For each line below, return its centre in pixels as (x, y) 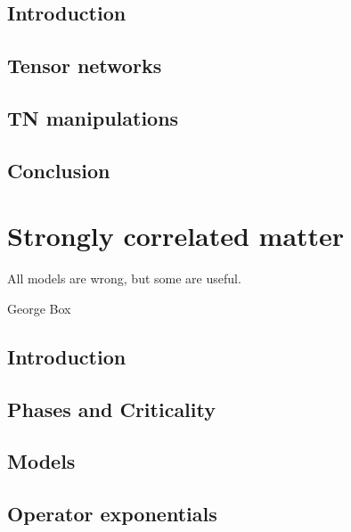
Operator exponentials (112, 514)
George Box (39, 308)
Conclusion (59, 170)
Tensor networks (85, 65)
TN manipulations (93, 117)
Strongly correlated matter (176, 236)
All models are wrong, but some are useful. (124, 278)
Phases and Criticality (111, 409)
